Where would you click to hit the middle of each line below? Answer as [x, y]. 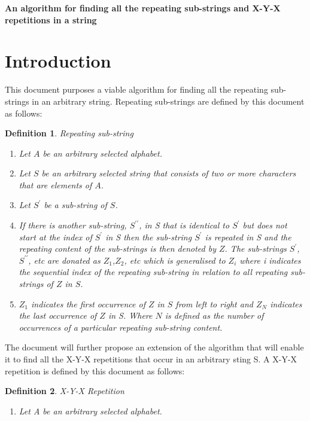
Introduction [58, 61]
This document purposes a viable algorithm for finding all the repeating [136, 89]
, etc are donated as [64, 260]
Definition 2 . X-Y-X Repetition [65, 391]
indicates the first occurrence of [88, 303]
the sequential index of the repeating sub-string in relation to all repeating [153, 272]
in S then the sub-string [149, 237]
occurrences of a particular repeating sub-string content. [121, 327]
